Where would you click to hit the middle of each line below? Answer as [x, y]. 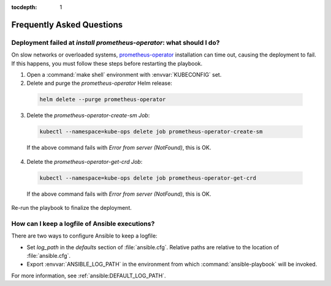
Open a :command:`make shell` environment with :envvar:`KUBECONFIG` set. [124, 74]
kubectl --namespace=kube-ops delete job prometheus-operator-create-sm [151, 132]
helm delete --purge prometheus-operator [103, 99]
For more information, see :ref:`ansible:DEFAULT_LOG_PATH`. [89, 276]
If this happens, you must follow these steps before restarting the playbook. [107, 63]
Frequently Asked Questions [67, 25]
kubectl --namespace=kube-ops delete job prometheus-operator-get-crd [148, 178]
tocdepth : [24, 7]
